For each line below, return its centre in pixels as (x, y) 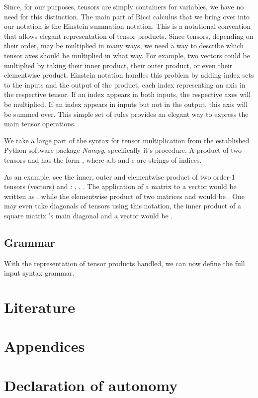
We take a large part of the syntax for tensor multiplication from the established (127, 140)
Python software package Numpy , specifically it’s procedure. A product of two (123, 150)
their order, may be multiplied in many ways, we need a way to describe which (124, 46)
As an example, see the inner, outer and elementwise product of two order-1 (120, 176)
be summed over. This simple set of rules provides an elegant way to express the (126, 114)
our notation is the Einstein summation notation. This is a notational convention (128, 26)
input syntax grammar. (39, 273)
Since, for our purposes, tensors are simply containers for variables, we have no (124, 6)
